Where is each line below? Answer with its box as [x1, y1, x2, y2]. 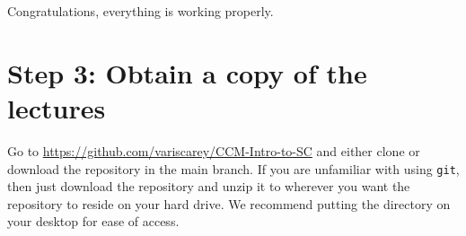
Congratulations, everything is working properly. [7, 2, 274, 20]
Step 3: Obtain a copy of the [7, 54, 367, 91]
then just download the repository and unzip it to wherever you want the [7, 177, 410, 196]
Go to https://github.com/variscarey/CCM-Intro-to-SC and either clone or [7, 141, 420, 160]
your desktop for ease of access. [7, 212, 180, 231]
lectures [7, 89, 106, 126]
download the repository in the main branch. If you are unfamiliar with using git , [7, 159, 460, 178]
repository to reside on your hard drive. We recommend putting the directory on [7, 194, 451, 213]
